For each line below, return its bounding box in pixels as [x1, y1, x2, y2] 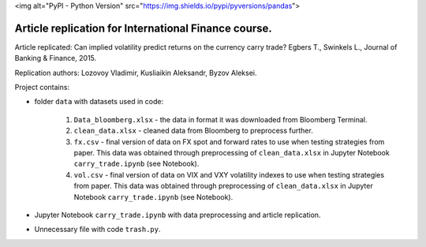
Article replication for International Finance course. [14, 21, 272, 35]
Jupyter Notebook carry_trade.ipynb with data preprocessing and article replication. [34, 210, 321, 219]
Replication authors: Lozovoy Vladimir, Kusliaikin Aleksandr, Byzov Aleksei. [14, 68, 257, 77]
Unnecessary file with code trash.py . [34, 225, 161, 234]
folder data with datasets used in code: [34, 97, 164, 107]
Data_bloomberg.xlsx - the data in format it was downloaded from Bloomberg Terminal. [73, 114, 368, 124]
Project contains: [14, 83, 70, 92]
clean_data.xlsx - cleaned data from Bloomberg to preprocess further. [73, 126, 313, 136]
